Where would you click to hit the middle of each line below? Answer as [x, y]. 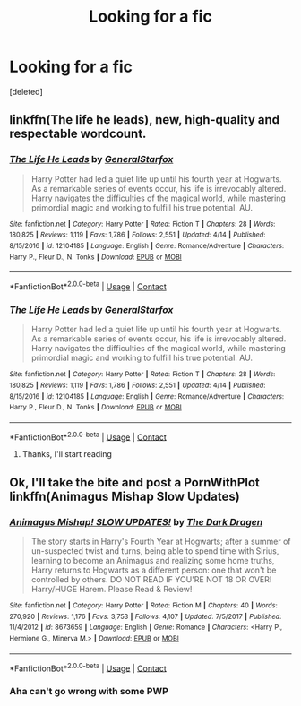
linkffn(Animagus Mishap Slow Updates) [125, 496]
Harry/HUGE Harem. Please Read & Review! [112, 590]
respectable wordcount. [78, 134]
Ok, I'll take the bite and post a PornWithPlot [134, 482]
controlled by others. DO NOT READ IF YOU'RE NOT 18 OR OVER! [151, 580]
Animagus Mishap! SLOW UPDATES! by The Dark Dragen [136, 521]
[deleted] [26, 91]
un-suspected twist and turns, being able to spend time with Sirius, [155, 551]
